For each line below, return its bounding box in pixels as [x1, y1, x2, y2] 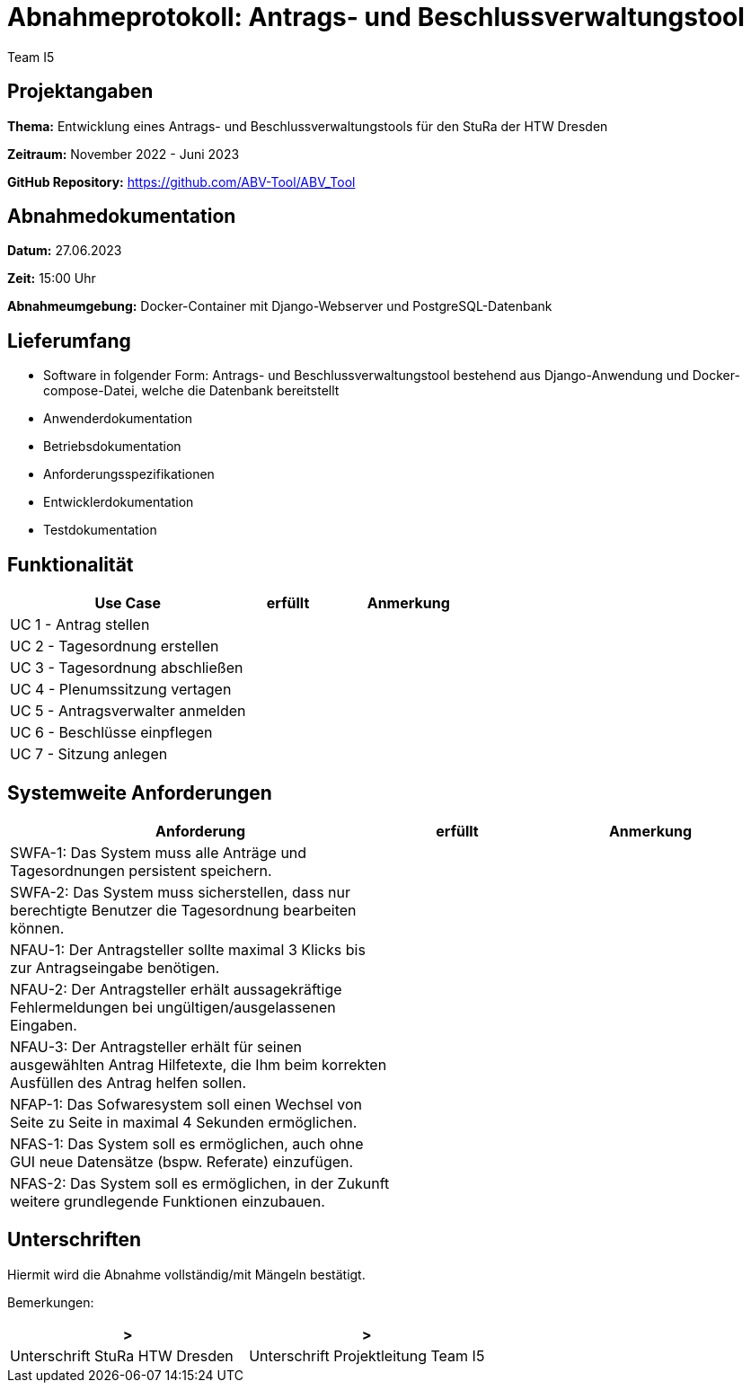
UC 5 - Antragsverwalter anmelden [10, 702, 246, 721]
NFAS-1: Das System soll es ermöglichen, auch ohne [10, 1134, 364, 1153]
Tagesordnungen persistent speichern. [10, 861, 272, 880]
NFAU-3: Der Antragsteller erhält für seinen [10, 1037, 302, 1056]
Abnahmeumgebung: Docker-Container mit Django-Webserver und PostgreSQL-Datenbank [7, 298, 552, 314]
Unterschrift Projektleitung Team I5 [249, 1346, 485, 1365]
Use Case [94, 594, 162, 613]
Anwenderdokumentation [43, 411, 193, 427]
